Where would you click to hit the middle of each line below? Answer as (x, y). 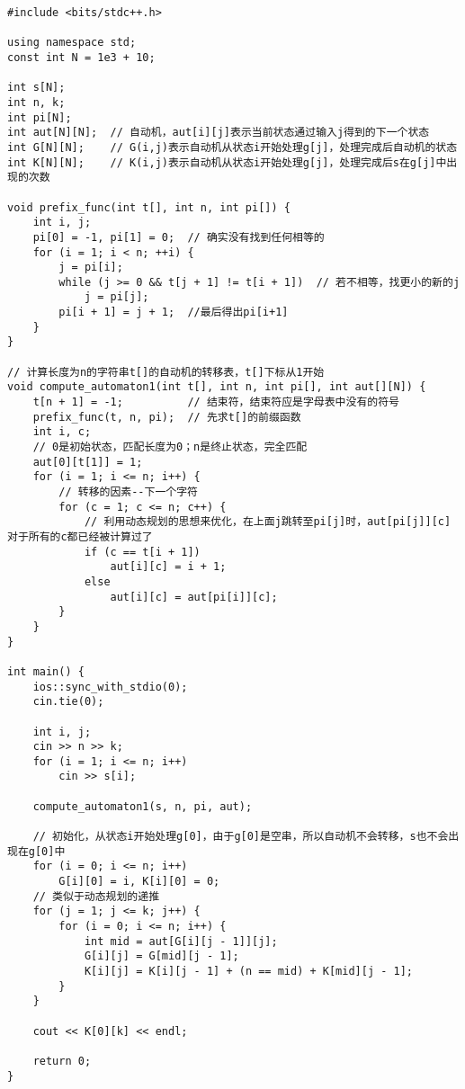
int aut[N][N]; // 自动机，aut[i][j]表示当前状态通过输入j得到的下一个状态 (219, 133)
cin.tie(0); (68, 702)
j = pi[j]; (116, 297)
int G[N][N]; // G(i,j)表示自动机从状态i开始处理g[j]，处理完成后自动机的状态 (232, 147)
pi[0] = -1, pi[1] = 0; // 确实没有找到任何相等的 (179, 237)
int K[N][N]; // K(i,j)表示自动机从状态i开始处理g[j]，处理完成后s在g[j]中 (227, 162)
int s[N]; (36, 88)
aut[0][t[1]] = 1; (88, 462)
